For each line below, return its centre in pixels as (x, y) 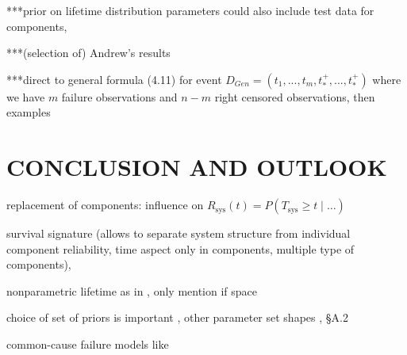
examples (29, 112)
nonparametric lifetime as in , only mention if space (132, 290)
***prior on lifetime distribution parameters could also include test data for (190, 10)
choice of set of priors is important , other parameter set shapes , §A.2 (177, 317)
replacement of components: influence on (105, 205)
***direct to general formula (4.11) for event (114, 79)
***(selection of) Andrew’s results (88, 53)
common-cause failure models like (88, 344)
